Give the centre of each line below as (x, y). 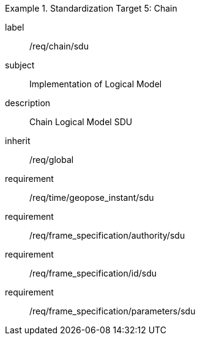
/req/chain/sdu (59, 46)
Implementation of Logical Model (96, 84)
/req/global (52, 160)
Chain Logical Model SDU (81, 122)
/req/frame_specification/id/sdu (93, 273)
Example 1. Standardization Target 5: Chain (91, 8)
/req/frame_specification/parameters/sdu (113, 311)
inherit (18, 141)
